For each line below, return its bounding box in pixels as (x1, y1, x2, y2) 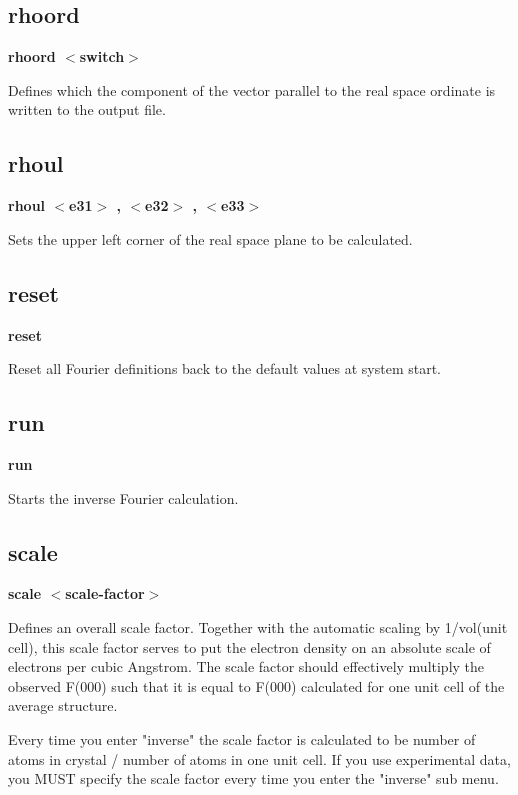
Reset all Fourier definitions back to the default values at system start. (8, 358, 442, 379)
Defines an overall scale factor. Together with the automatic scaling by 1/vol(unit (8, 616, 508, 637)
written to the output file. (8, 99, 166, 120)
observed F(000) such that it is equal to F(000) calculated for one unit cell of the (8, 675, 505, 696)
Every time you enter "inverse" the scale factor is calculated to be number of (8, 728, 476, 749)
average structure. (8, 695, 118, 716)
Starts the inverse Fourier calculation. (8, 487, 239, 508)
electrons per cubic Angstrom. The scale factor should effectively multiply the (8, 656, 485, 677)
